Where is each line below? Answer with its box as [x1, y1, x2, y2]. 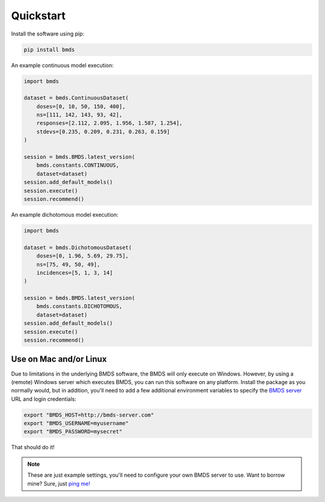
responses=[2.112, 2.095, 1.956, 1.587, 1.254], [36, 120, 183, 126]
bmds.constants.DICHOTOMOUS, [36, 303, 123, 310]
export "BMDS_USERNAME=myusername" [23, 420, 129, 427]
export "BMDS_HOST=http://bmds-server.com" [23, 411, 155, 418]
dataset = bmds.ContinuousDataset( [23, 95, 129, 102]
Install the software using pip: [11, 30, 84, 37]
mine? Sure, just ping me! [27, 480, 90, 487]
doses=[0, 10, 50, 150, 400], [36, 103, 126, 110]
